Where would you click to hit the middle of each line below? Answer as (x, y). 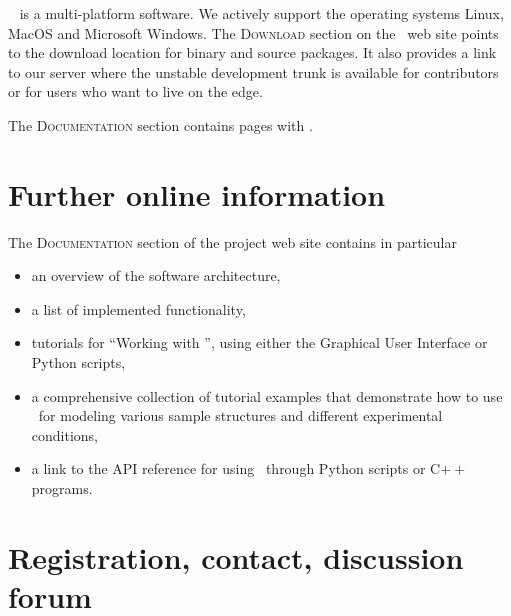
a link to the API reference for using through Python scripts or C (236, 468)
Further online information (197, 193)
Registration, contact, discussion (236, 556)
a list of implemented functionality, (138, 308)
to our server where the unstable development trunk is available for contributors (253, 71)
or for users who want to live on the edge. (135, 91)
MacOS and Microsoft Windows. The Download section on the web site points (253, 32)
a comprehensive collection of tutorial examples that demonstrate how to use (267, 395)
